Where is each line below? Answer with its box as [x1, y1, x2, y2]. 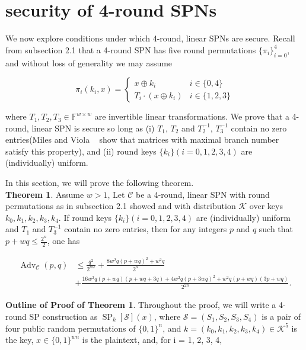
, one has [47, 235, 80, 247]
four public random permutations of [5, 322, 136, 334]
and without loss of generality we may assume [5, 56, 173, 69]
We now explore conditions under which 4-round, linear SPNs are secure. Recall [5, 32, 295, 44]
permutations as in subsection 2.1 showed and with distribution [5, 200, 236, 212]
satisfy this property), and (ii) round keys [5, 145, 157, 157]
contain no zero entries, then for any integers [64, 223, 227, 235]
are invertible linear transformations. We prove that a [94, 110, 289, 123]
